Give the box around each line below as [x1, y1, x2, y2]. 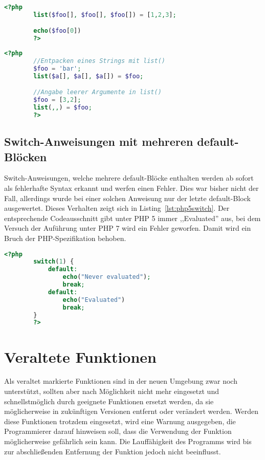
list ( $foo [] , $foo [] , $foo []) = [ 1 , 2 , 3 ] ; [33, 11, 176, 18]
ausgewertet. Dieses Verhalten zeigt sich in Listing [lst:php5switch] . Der [4, 203, 230, 213]
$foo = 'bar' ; [33, 64, 81, 72]
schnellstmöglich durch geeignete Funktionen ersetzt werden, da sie [4, 396, 214, 406]
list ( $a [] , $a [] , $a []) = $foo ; [33, 72, 144, 80]
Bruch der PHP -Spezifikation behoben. [4, 232, 126, 243]
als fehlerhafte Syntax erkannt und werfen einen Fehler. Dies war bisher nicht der [4, 183, 259, 193]
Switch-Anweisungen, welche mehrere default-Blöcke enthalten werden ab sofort [4, 172, 254, 183]
